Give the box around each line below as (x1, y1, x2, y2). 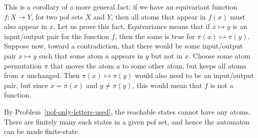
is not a (210, 79, 233, 90)
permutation (4, 60, 42, 70)
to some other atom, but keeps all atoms (122, 60, 246, 70)
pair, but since (4, 79, 48, 90)
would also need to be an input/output (134, 70, 254, 80)
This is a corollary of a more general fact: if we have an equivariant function (4, 1, 237, 11)
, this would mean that (132, 79, 202, 90)
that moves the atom (50, 60, 114, 70)
